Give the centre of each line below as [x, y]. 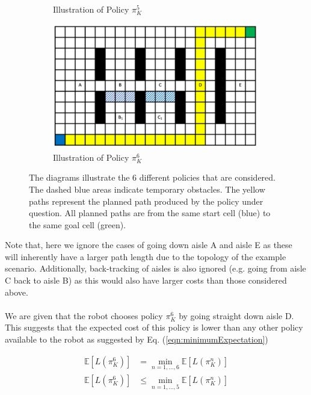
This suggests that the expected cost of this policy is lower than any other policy [154, 327]
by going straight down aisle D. [236, 315]
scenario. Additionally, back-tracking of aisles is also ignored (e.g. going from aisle [155, 268]
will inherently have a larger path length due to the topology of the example [146, 256]
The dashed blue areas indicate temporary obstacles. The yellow [147, 189]
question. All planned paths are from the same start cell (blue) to [150, 213]
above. [17, 292]
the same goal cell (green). [78, 224]
